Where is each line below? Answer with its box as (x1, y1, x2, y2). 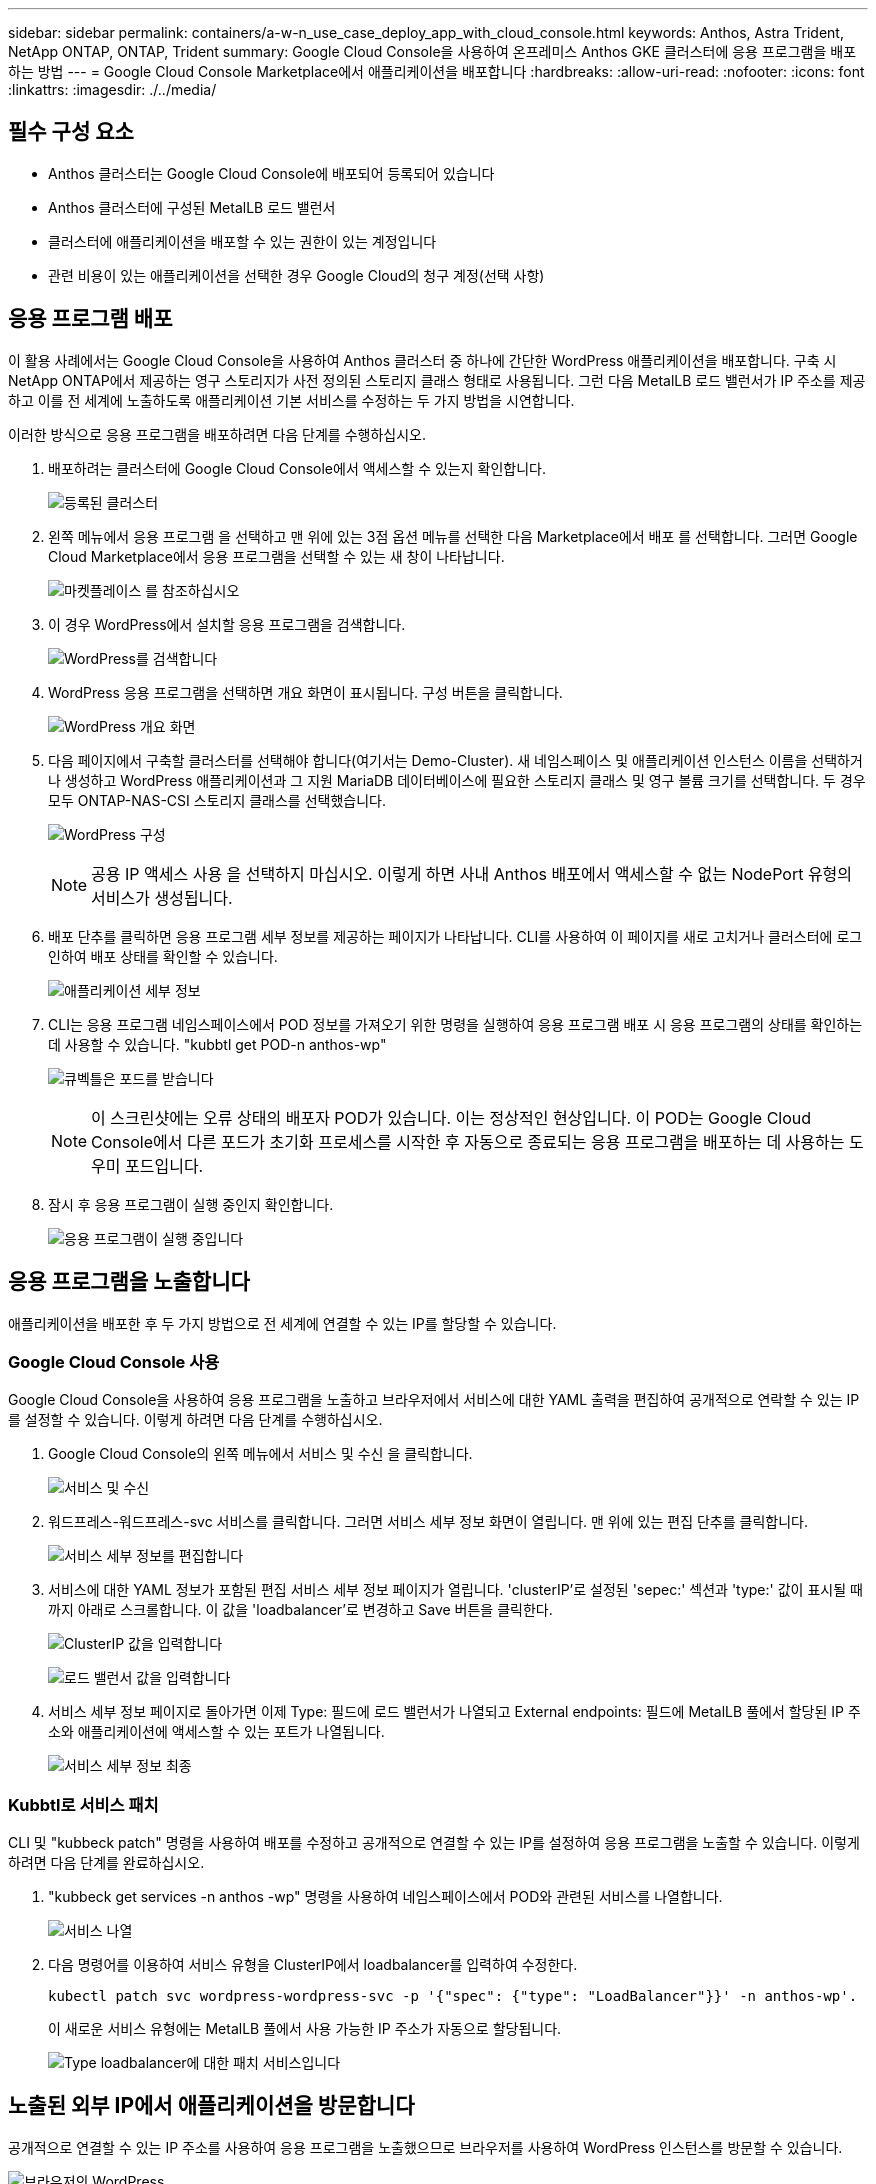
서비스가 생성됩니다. (91, 887, 233, 908)
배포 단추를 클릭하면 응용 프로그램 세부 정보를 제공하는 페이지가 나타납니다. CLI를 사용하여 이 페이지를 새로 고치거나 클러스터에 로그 (48, 927, 863, 945)
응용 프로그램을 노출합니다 (8, 1269, 250, 1295)
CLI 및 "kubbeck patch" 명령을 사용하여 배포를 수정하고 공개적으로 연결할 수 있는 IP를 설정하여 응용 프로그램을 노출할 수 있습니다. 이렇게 (8, 1834, 860, 1852)
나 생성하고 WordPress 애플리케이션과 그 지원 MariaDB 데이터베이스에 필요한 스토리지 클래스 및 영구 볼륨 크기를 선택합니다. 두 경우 (48, 771, 866, 789)
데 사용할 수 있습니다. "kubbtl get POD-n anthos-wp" (48, 1035, 387, 1053)
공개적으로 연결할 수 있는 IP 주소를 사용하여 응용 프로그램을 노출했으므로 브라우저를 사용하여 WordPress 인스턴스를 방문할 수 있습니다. (8, 2138, 843, 2156)
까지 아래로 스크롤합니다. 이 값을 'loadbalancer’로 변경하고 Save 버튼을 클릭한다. (48, 1601, 553, 1619)
